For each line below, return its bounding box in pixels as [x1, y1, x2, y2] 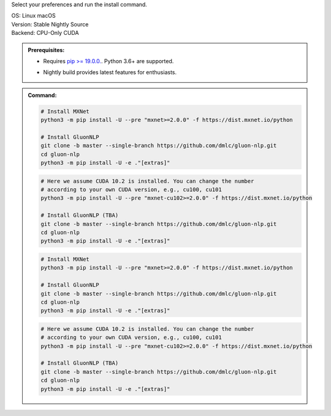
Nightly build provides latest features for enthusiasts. [43, 69, 177, 76]
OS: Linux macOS [11, 12, 56, 20]
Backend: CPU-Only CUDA [11, 29, 79, 37]
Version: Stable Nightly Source [11, 20, 89, 28]
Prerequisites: [28, 46, 65, 53]
